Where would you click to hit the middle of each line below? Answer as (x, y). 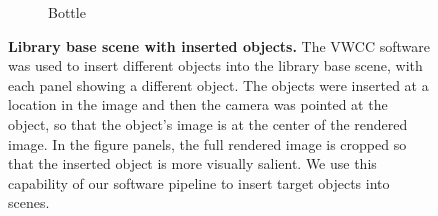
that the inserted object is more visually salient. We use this (192, 163)
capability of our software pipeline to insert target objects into (199, 182)
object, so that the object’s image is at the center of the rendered (208, 123)
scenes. (29, 202)
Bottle (67, 12)
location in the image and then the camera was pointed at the (198, 104)
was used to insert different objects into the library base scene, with (215, 65)
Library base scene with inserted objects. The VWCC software (219, 45)
